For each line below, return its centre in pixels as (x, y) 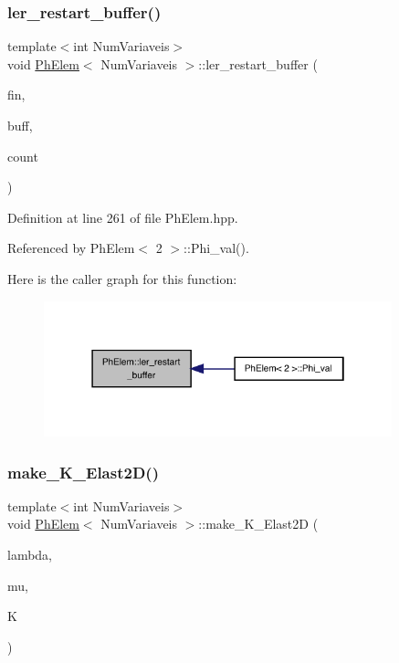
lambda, (30, 554)
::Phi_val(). (216, 248)
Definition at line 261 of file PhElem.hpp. (123, 217)
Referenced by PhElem (71, 248)
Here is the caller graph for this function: (122, 278)
